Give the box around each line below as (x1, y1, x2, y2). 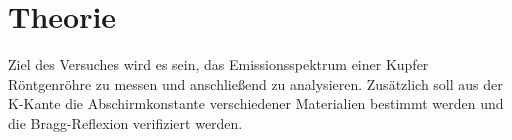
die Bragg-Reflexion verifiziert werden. (8, 112, 243, 133)
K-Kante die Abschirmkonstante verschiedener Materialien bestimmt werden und (8, 93, 504, 114)
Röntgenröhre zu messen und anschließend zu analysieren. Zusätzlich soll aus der (8, 73, 503, 94)
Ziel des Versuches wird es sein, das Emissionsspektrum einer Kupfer (8, 54, 429, 75)
